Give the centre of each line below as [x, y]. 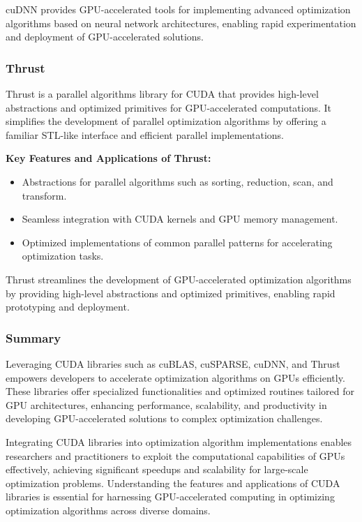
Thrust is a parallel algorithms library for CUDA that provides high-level [162, 94]
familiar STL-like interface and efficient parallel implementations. [145, 134]
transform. [44, 195]
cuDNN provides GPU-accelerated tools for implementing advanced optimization [178, 9]
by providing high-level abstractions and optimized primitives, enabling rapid [171, 293]
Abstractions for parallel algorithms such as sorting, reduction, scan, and [178, 181]
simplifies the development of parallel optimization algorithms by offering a [166, 121]
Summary [33, 337]
